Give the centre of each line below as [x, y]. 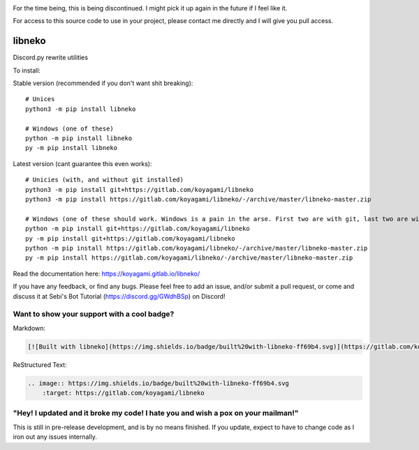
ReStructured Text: [40, 365]
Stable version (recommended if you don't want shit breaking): [103, 83]
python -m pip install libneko [79, 138]
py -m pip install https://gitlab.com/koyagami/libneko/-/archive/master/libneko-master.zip [189, 258]
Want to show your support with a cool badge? [94, 314]
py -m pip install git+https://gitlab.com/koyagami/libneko [130, 238]
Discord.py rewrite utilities [51, 58]
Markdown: [29, 328]
